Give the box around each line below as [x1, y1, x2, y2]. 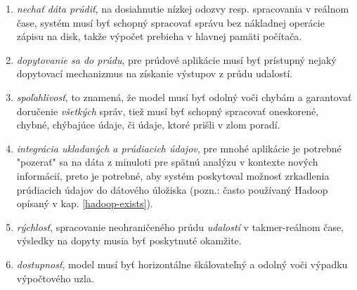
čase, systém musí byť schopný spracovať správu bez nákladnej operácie [16, 15, 325, 29]
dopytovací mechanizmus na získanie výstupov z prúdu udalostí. [16, 66, 293, 81]
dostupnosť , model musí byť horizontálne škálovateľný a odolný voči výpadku [16, 256, 348, 271]
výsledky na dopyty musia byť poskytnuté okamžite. [16, 233, 242, 248]
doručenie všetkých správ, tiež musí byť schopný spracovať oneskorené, [16, 103, 319, 118]
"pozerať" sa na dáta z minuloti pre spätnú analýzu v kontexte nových [16, 154, 318, 169]
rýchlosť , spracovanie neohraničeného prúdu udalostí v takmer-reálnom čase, [16, 219, 344, 234]
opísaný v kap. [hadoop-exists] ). [16, 196, 153, 211]
